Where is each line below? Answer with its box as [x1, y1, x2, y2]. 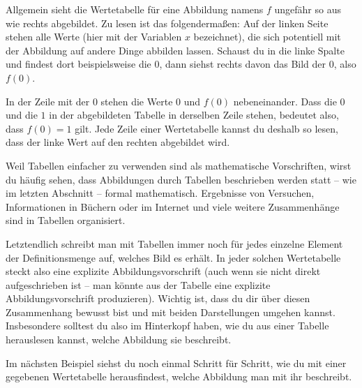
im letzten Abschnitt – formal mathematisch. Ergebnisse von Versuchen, [6, 186, 315, 200]
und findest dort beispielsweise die [6, 57, 151, 71]
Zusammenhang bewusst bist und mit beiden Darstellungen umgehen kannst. [6, 304, 335, 319]
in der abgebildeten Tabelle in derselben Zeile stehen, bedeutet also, [49, 107, 339, 122]
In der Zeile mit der [6, 94, 90, 108]
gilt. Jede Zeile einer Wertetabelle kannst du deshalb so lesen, [75, 121, 338, 135]
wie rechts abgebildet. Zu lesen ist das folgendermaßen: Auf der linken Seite [6, 15, 329, 30]
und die [6, 107, 38, 122]
